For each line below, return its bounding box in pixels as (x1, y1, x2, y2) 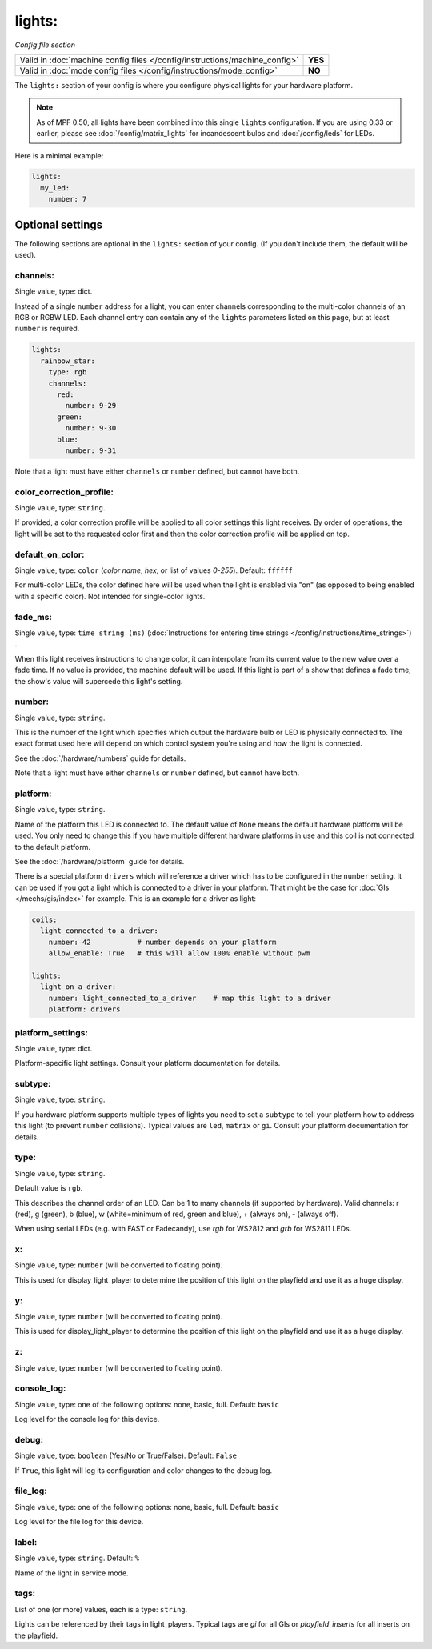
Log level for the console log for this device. (14, 1415, 160, 1424)
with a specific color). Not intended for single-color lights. (14, 591, 206, 601)
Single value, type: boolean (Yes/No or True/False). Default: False (14, 1451, 238, 1460)
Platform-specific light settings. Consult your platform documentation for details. (14, 1059, 281, 1068)
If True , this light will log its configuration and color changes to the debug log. (14, 1465, 272, 1475)
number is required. (14, 324, 80, 334)
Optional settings (14, 218, 103, 231)
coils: (31, 915, 58, 924)
